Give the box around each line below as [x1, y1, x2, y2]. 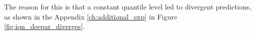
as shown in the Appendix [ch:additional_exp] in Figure [4, 11, 177, 21]
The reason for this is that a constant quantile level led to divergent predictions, [4, 1, 251, 11]
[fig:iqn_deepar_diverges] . [4, 21, 85, 31]
